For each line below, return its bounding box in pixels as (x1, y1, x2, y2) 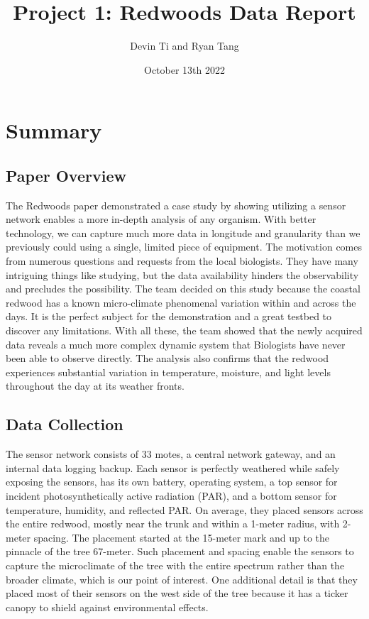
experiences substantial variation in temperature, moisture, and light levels (6, 364, 331, 379)
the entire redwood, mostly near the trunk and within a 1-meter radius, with (6, 516, 340, 531)
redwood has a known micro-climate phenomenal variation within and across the (6, 295, 356, 309)
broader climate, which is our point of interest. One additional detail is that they (6, 571, 358, 586)
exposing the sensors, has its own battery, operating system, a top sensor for (6, 474, 338, 489)
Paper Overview (6, 164, 126, 186)
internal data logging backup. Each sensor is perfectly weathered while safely (6, 460, 340, 475)
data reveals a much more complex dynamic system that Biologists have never (6, 336, 346, 351)
